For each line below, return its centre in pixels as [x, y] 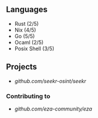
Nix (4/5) [25, 30]
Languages [27, 10]
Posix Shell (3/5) [34, 48]
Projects [22, 67]
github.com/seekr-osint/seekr [50, 81]
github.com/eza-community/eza [53, 109]
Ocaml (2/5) [29, 42]
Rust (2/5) [27, 23]
